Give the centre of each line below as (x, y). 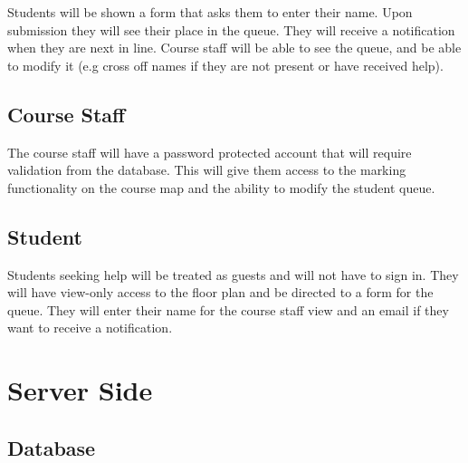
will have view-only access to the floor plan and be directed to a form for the (220, 292)
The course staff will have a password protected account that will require (210, 152)
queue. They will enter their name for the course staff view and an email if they (228, 309)
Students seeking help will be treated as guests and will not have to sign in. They (233, 274)
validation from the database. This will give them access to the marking (207, 170)
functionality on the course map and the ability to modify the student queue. (221, 187)
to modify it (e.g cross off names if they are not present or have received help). (225, 65)
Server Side (80, 390)
